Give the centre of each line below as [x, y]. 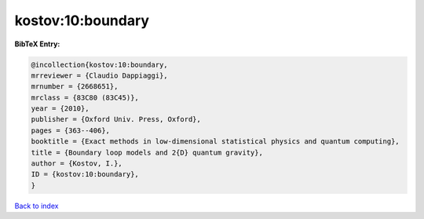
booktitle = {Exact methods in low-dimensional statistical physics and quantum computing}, [215, 142]
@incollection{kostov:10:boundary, [99, 64]
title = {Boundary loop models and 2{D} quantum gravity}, [147, 152]
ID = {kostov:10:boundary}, [85, 174]
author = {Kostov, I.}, [77, 164]
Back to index [37, 206]
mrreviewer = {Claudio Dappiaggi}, [99, 75]
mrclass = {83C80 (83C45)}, [85, 97]
